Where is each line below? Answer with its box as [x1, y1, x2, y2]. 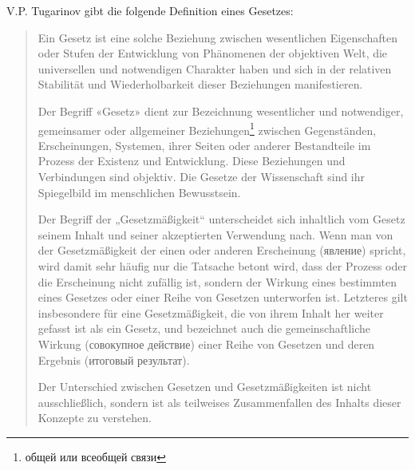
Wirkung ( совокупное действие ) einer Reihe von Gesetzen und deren [38, 335, 375, 352]
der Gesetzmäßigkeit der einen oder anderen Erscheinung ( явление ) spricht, [38, 242, 406, 259]
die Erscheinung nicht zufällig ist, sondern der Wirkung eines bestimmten [38, 273, 397, 290]
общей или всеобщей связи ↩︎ [25, 448, 166, 464]
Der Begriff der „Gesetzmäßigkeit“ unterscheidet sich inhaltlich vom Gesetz [38, 211, 405, 227]
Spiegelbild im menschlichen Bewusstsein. [38, 184, 241, 200]
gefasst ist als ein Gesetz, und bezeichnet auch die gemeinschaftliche [38, 320, 371, 337]
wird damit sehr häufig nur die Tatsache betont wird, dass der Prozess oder [38, 257, 407, 274]
